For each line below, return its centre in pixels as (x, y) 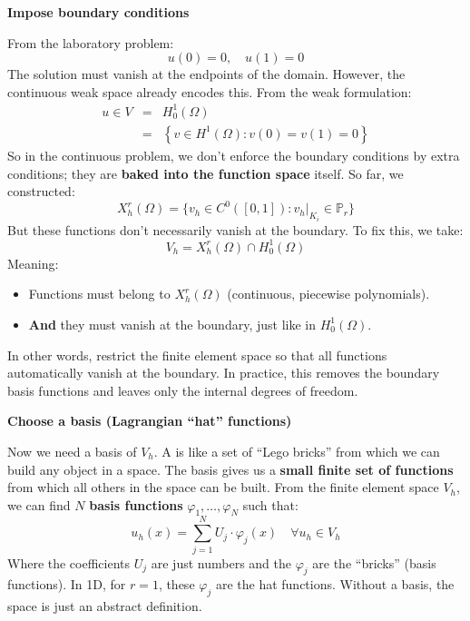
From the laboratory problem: (91, 42)
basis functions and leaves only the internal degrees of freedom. (183, 390)
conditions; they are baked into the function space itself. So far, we (206, 173)
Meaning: (33, 263)
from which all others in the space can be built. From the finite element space (223, 487)
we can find (39, 504)
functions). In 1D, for (67, 584)
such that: (270, 504)
